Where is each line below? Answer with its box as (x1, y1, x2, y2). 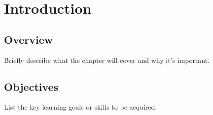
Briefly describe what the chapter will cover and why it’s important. (4, 55, 210, 65)
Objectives (4, 79, 59, 94)
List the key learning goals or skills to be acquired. (4, 102, 157, 112)
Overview (4, 31, 53, 47)
